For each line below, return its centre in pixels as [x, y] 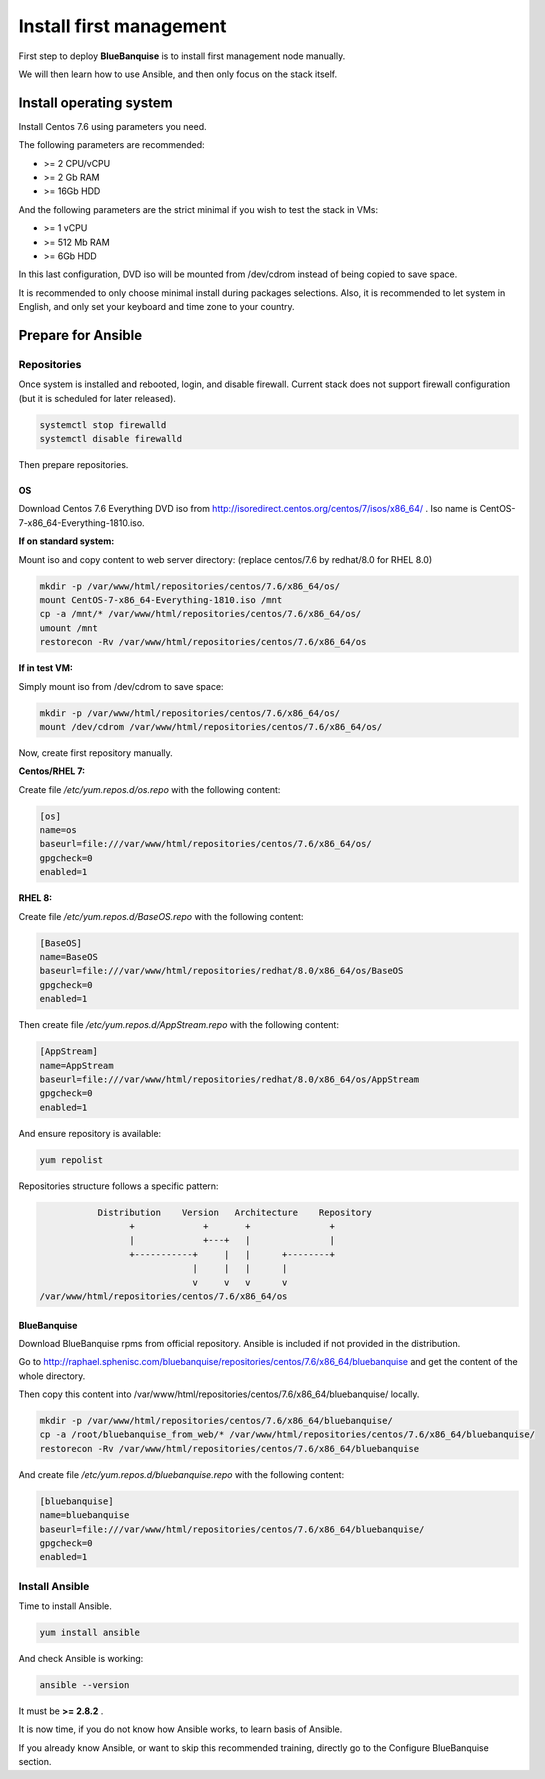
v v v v [240, 1282]
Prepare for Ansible [80, 335]
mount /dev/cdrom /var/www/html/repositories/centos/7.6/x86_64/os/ [211, 726]
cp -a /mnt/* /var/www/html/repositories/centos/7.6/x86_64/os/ [200, 614]
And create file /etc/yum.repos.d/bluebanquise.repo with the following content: [181, 1474]
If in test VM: [46, 668]
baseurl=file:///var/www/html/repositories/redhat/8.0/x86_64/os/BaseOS [221, 971]
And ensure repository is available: [90, 1133]
